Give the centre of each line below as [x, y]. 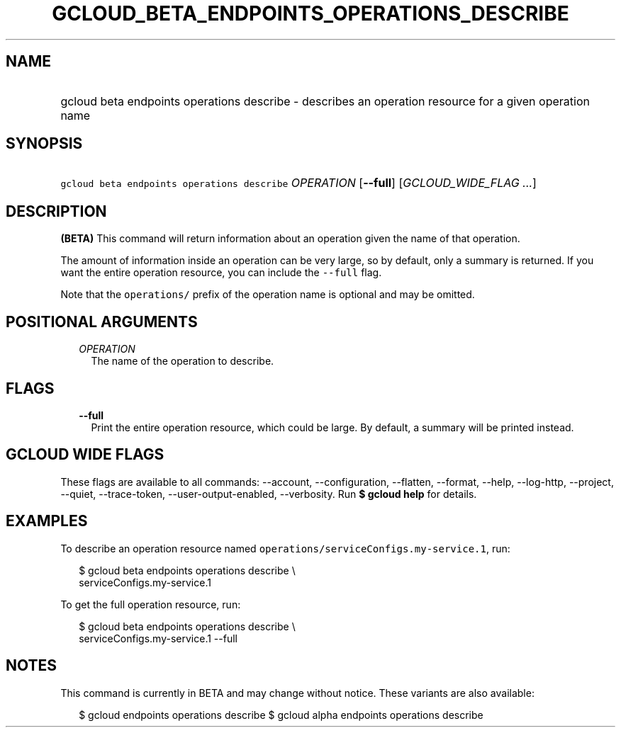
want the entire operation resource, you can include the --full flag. [221, 273]
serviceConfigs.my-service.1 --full [158, 638]
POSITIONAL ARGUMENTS [102, 322]
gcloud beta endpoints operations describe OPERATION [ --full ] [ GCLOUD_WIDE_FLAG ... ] [298, 183]
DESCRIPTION [56, 211]
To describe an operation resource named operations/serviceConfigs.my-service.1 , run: [285, 548]
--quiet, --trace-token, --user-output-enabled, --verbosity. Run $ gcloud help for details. [269, 494]
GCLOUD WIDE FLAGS [85, 455]
